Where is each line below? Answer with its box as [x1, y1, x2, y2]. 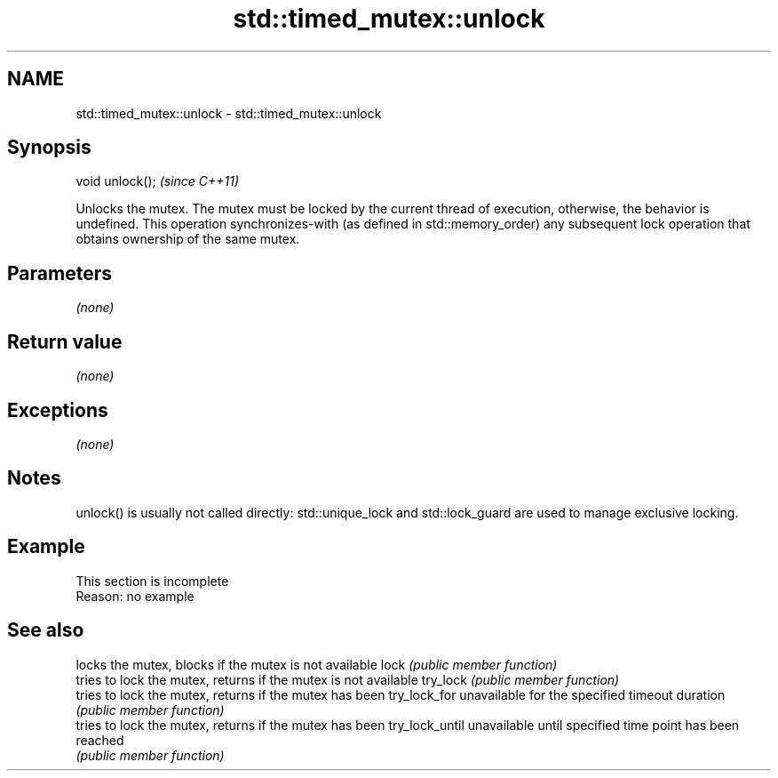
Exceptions [7, 398, 108, 421]
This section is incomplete [75, 573, 229, 589]
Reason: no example [75, 588, 194, 604]
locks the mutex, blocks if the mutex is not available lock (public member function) [75, 656, 558, 672]
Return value [7, 330, 123, 353]
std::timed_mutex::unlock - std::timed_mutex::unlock [75, 105, 382, 121]
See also [7, 619, 84, 642]
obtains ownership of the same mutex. [75, 231, 300, 247]
